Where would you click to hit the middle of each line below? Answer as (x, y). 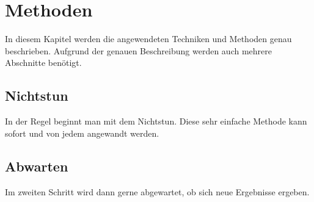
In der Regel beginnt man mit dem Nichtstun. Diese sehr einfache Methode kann (156, 121)
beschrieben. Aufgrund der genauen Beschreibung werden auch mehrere (138, 50)
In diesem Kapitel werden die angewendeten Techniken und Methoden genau (148, 39)
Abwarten (37, 166)
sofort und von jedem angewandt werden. (82, 133)
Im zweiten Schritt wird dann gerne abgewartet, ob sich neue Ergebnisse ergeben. (157, 191)
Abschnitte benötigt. (43, 63)
